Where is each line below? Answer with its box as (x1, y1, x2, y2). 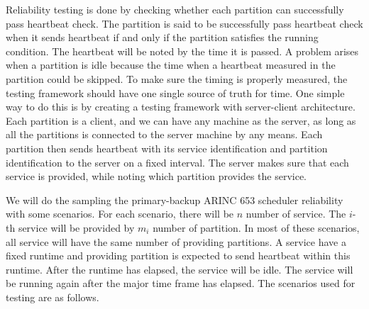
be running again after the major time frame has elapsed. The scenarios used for (6, 276, 356, 291)
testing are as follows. (6, 289, 99, 304)
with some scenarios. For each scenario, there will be (6, 206, 234, 221)
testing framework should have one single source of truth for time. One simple (6, 85, 345, 100)
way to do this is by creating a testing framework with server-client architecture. (6, 99, 356, 114)
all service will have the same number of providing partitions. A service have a (6, 234, 346, 249)
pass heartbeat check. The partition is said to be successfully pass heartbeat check (6, 16, 363, 30)
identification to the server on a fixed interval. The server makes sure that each (6, 154, 349, 169)
